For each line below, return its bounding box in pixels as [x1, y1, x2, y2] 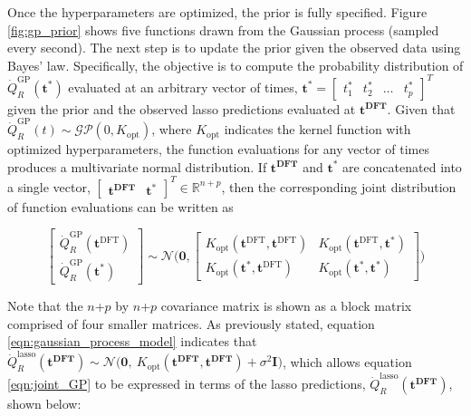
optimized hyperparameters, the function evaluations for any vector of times [7, 140, 429, 159]
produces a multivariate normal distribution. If [7, 157, 267, 176]
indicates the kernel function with [224, 120, 411, 139]
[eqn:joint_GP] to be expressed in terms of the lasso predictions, [7, 374, 366, 393]
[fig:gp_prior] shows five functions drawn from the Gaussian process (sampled [7, 20, 439, 39]
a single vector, [7, 177, 91, 196]
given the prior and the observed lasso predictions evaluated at [7, 99, 356, 118]
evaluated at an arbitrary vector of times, [68, 77, 298, 96]
